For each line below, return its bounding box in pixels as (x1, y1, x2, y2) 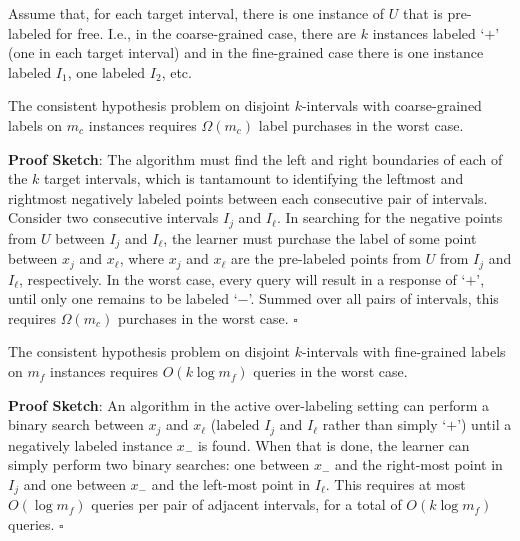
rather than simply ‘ (322, 414, 447, 435)
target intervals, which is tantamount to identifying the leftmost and (44, 168, 464, 189)
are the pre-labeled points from (231, 248, 422, 269)
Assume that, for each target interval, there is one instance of (8, 3, 385, 23)
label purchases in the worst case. (258, 114, 464, 135)
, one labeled (67, 61, 146, 82)
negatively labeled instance (8, 434, 173, 455)
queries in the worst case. (253, 361, 408, 382)
